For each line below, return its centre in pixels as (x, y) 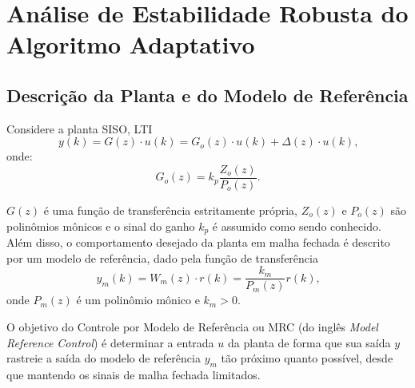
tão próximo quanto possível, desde (307, 358)
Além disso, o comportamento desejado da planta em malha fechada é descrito (198, 242)
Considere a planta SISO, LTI (80, 128)
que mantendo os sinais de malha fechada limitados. (134, 374)
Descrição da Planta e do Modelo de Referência (207, 95)
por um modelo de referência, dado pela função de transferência (162, 257)
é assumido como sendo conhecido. (297, 226)
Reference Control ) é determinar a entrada (110, 342)
